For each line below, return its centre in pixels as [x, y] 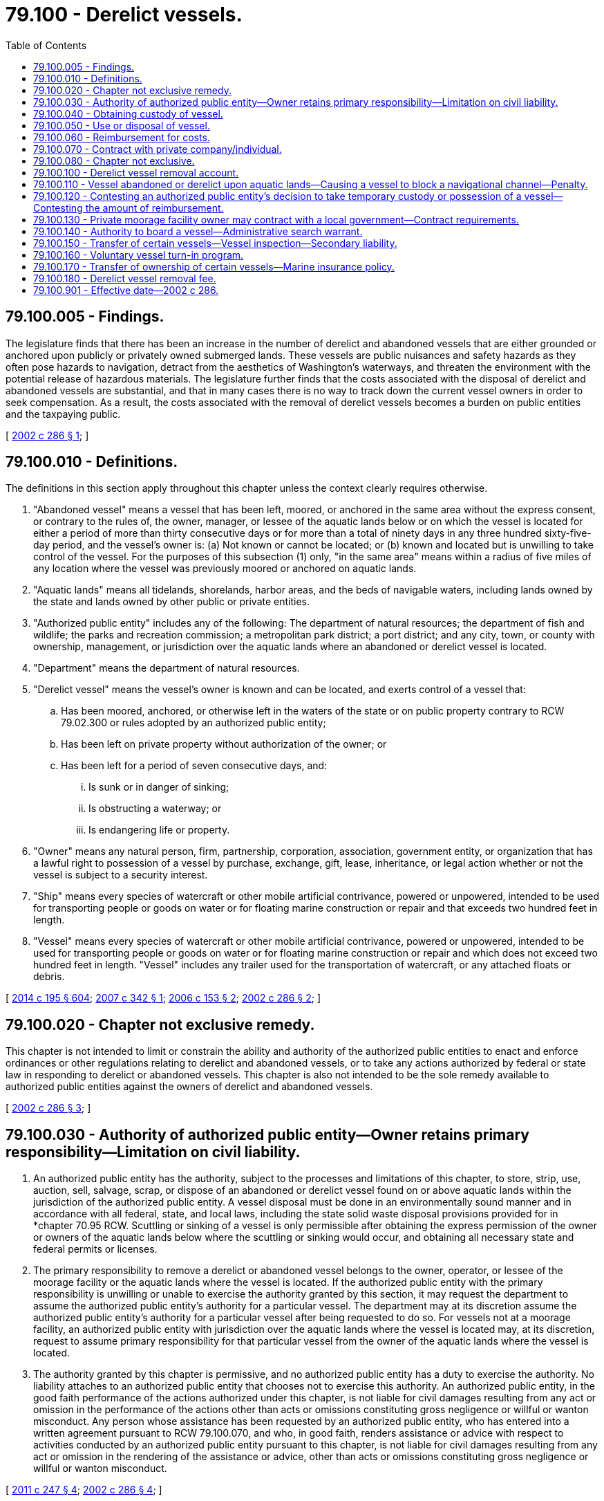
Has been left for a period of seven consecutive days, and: [194, 766]
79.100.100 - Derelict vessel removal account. [136, 172]
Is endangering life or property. [159, 830]
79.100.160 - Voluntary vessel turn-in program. [139, 255]
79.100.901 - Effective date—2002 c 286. [126, 290]
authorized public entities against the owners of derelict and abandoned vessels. [189, 1087]
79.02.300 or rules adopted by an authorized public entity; [194, 723]
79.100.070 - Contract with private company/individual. [158, 149]
